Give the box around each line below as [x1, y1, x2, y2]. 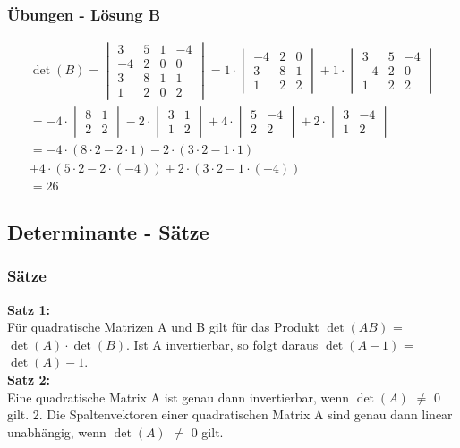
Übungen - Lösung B [7, 3, 161, 25]
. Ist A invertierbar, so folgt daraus [126, 334, 319, 353]
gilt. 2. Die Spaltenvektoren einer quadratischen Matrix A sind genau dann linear [7, 405, 453, 424]
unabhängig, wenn [7, 422, 106, 441]
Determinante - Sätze [7, 218, 209, 246]
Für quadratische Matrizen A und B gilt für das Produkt [7, 317, 319, 336]
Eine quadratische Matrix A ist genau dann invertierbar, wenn [7, 387, 350, 406]
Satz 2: [7, 370, 51, 389]
